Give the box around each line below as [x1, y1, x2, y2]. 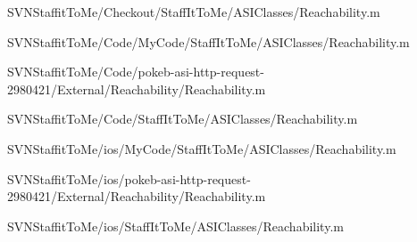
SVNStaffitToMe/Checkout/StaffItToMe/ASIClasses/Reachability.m [7, 3, 380, 20]
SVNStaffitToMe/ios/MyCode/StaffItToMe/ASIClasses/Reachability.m [7, 139, 396, 157]
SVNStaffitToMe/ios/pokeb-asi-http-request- [7, 169, 251, 188]
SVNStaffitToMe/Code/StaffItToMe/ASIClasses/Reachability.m [7, 109, 358, 128]
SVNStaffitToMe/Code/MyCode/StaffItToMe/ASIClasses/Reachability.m [7, 32, 410, 51]
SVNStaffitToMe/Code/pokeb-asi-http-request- [7, 62, 264, 81]
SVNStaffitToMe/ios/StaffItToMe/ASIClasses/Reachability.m [7, 216, 344, 235]
